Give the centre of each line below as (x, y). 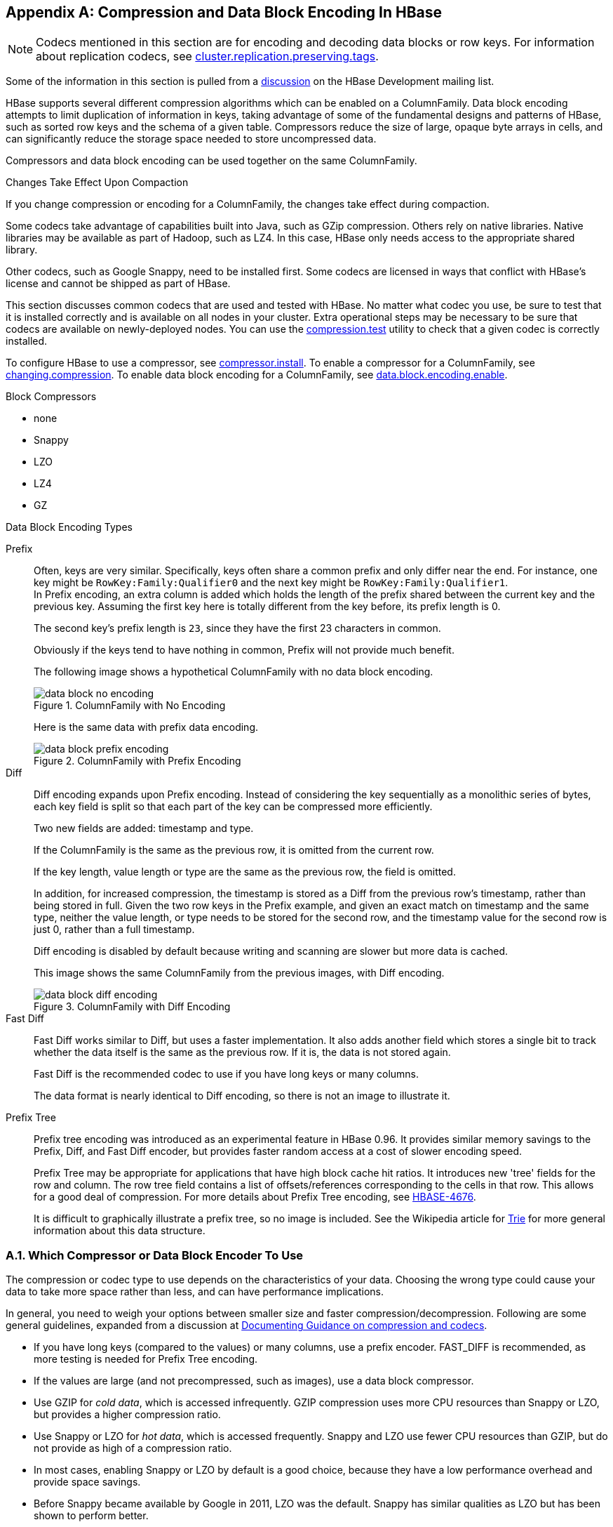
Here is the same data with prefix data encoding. (146, 727)
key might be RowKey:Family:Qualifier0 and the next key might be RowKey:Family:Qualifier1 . (271, 583)
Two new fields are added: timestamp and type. (144, 828)
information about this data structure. (120, 1231)
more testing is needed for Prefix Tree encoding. (146, 1359)
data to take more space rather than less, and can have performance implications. (195, 1292)
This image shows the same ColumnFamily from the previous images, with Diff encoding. (239, 973)
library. (22, 250)
